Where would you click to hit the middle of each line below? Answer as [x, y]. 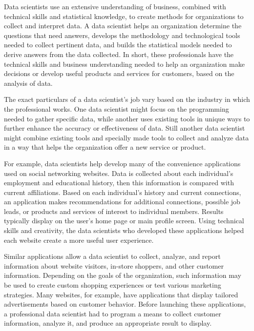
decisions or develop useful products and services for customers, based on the [119, 73]
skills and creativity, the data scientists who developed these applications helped [124, 230]
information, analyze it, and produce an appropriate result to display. [108, 323]
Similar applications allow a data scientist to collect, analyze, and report [112, 256]
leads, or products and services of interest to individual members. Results [114, 211]
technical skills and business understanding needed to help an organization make [124, 64]
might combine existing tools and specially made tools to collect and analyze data [127, 137]
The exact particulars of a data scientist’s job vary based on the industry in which [127, 99]
